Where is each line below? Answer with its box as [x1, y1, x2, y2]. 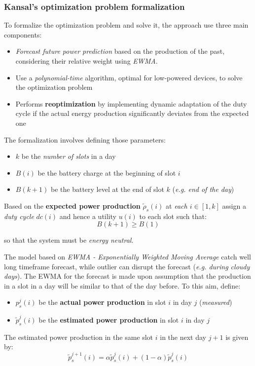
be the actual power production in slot [38, 297, 166, 307]
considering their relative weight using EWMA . [15, 56, 158, 66]
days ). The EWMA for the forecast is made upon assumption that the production [4, 271, 251, 281]
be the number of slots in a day [21, 151, 116, 161]
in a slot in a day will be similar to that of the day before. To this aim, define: [4, 280, 241, 291]
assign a [222, 200, 246, 211]
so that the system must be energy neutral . [4, 235, 134, 245]
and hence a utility [59, 211, 116, 221]
